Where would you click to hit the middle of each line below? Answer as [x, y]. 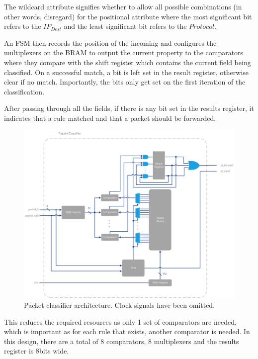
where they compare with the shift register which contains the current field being [128, 62]
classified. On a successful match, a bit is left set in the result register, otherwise [127, 72]
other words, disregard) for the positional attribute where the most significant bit [128, 16]
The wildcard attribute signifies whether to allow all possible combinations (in [123, 6]
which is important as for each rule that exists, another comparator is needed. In [127, 331]
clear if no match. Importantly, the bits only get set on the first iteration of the [125, 82]
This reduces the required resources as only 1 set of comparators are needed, [120, 321]
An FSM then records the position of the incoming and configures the [110, 43]
